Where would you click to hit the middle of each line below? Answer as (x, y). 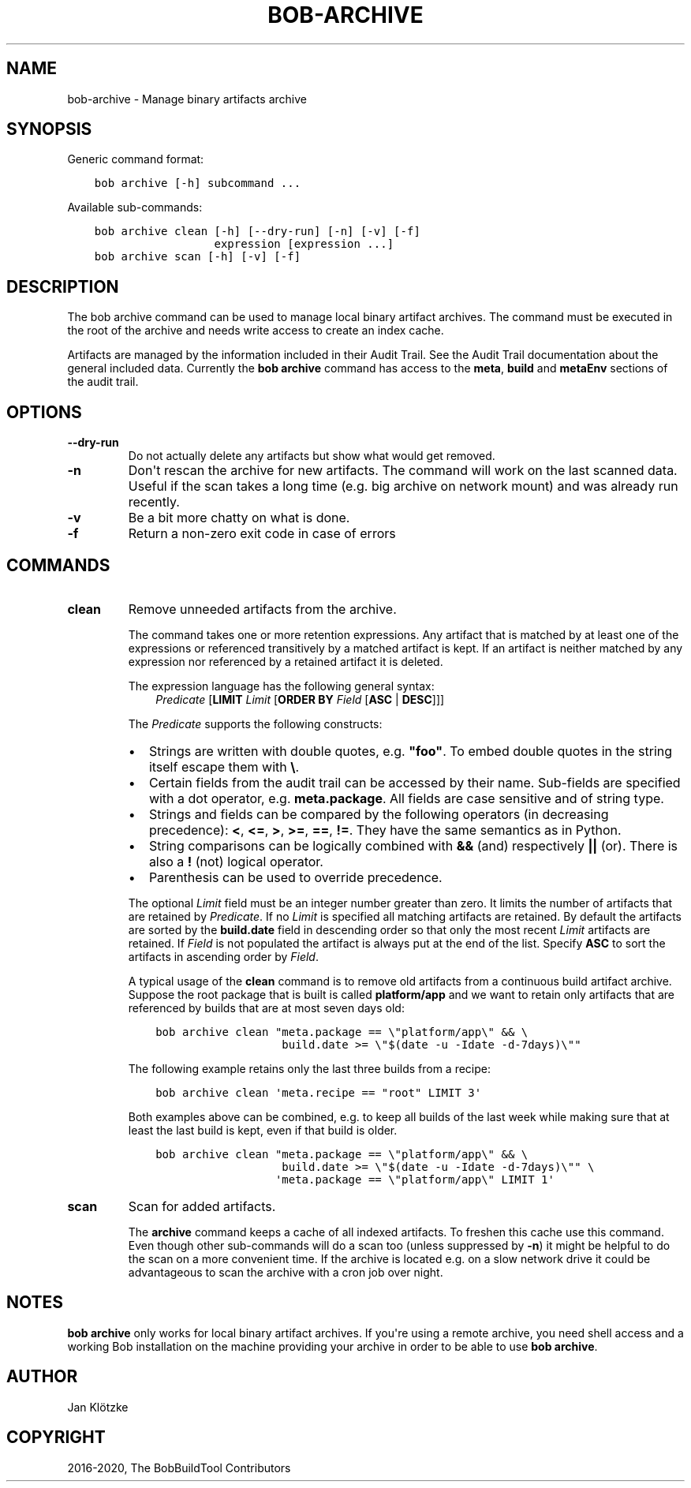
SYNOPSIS (49, 129)
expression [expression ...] (304, 244)
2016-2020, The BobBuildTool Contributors (179, 1467)
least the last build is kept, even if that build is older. (263, 1130)
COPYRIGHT (56, 1438)
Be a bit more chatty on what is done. (239, 518)
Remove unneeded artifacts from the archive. (262, 609)
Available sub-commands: (135, 207)
